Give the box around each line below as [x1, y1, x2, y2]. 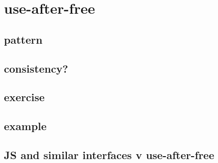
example [4, 118, 47, 134]
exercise [4, 89, 45, 105]
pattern [4, 31, 43, 47]
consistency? [4, 60, 68, 76]
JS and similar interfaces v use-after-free [4, 147, 215, 162]
